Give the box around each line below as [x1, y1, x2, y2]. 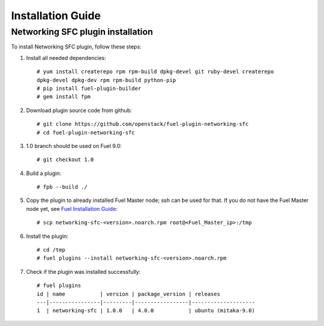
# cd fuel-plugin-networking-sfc [37, 129, 135, 136]
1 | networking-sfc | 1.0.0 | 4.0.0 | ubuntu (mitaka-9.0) [37, 307, 255, 314]
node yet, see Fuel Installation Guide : [26, 205, 118, 212]
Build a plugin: [26, 170, 62, 177]
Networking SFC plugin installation [11, 26, 153, 37]
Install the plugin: [26, 233, 69, 240]
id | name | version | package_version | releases [37, 291, 220, 297]
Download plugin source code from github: [26, 107, 132, 114]
